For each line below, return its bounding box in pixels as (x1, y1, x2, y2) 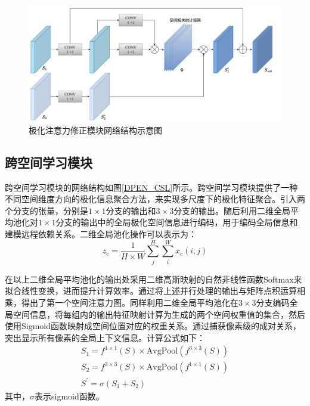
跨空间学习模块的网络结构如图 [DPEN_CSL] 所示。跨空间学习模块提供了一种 (5, 181, 298, 193)
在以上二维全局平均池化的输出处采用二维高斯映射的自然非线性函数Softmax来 (5, 272, 302, 285)
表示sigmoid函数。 (35, 389, 104, 402)
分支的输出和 (106, 204, 156, 216)
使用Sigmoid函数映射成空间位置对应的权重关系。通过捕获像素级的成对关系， (5, 320, 302, 332)
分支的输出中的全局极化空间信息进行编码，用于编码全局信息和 (55, 216, 298, 228)
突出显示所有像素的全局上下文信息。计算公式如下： (5, 331, 205, 343)
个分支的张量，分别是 (5, 204, 88, 216)
